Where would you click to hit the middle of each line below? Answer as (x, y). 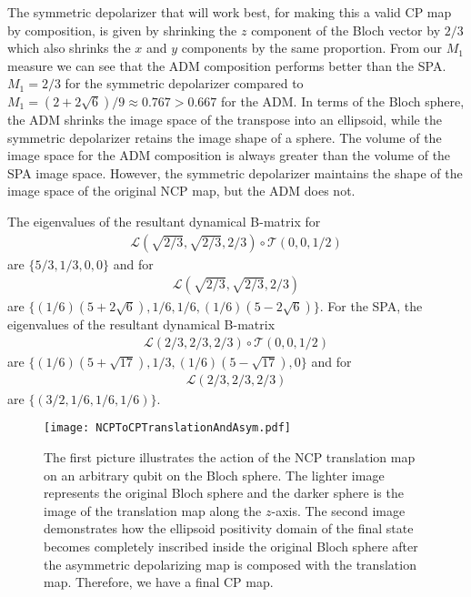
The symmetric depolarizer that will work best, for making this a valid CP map (230, 12)
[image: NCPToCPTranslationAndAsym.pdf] (168, 428)
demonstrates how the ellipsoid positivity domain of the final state (229, 528)
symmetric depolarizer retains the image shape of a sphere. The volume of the (225, 137)
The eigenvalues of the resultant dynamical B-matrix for (164, 221)
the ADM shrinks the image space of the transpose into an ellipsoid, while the (225, 119)
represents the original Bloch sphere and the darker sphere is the (224, 493)
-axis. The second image (338, 510)
